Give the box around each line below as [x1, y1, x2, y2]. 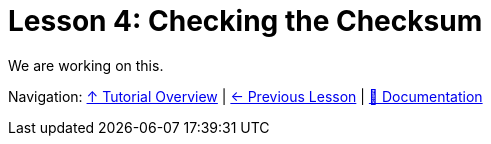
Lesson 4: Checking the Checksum [8, 4, 483, 38]
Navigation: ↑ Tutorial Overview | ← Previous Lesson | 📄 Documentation [8, 87, 483, 105]
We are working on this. [8, 56, 164, 74]
